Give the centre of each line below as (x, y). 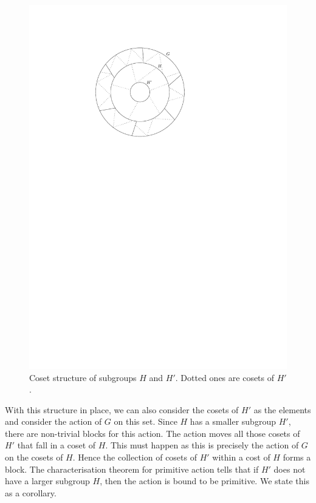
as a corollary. (31, 492)
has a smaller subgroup (233, 421)
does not (290, 469)
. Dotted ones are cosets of (225, 377)
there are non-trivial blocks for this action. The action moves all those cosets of (153, 433)
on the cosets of (34, 457)
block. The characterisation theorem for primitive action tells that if (132, 469)
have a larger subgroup (47, 481)
